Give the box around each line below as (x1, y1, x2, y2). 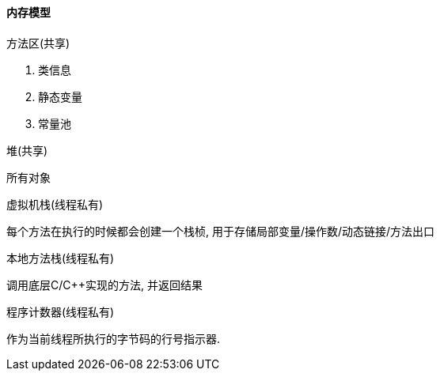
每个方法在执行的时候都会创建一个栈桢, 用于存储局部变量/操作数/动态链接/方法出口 (6, 224, 435, 238)
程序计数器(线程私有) (6, 304, 115, 319)
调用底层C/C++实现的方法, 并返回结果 (6, 277, 203, 292)
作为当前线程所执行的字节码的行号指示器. (6, 331, 221, 345)
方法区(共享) (6, 36, 70, 50)
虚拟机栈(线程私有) (6, 197, 104, 211)
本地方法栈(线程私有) (6, 251, 115, 265)
